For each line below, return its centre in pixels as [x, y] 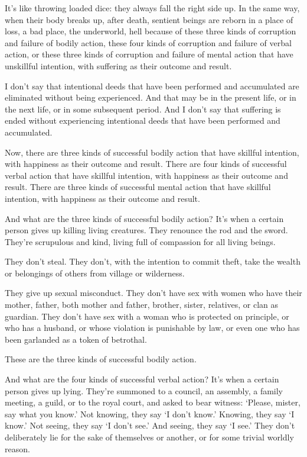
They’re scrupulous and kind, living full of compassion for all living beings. [140, 241]
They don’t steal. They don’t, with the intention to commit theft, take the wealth [153, 261]
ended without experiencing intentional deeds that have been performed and [143, 120]
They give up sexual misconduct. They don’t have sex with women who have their [153, 293]
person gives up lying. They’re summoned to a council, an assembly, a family [144, 390]
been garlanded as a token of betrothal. [76, 339]
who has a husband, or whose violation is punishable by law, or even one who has [152, 328]
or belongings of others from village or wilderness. [95, 273]
